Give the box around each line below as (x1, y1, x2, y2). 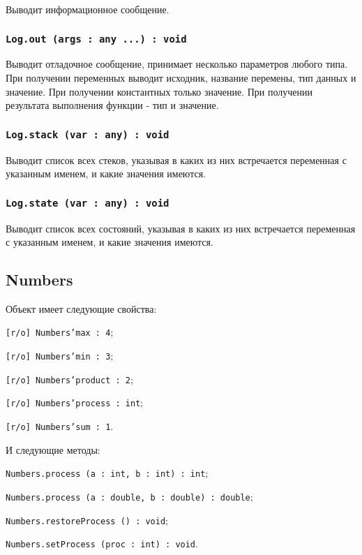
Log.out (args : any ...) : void (6, 33, 187, 45)
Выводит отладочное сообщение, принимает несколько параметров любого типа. (6, 57, 348, 71)
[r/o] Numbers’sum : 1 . (6, 419, 114, 434)
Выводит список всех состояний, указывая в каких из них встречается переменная (6, 221, 356, 235)
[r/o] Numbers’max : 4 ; (6, 325, 114, 339)
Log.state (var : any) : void (6, 197, 169, 209)
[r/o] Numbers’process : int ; (6, 395, 144, 410)
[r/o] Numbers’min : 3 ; (6, 348, 114, 363)
